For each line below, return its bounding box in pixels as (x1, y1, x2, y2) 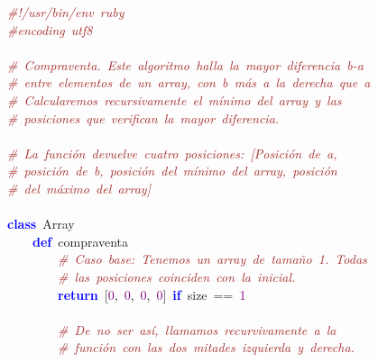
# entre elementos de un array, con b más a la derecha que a (7, 73, 371, 92)
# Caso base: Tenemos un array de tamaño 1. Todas (58, 249, 367, 268)
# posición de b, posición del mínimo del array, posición (7, 161, 337, 180)
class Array (7, 214, 75, 233)
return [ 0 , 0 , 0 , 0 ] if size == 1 (58, 285, 246, 303)
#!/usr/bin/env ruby (7, 3, 124, 21)
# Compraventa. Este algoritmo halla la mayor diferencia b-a (7, 55, 364, 74)
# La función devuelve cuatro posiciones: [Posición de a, (7, 143, 337, 162)
